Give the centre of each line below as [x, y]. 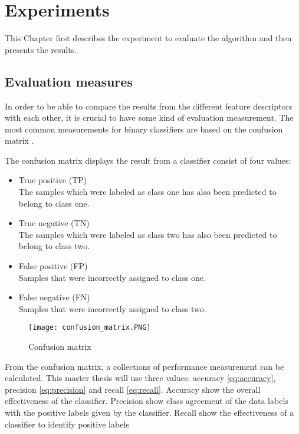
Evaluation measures [69, 81]
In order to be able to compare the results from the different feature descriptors [149, 106]
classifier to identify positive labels [67, 424]
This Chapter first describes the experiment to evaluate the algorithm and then [148, 38]
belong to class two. [54, 246]
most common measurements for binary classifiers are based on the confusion [144, 129]
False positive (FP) [53, 266]
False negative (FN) [54, 297]
